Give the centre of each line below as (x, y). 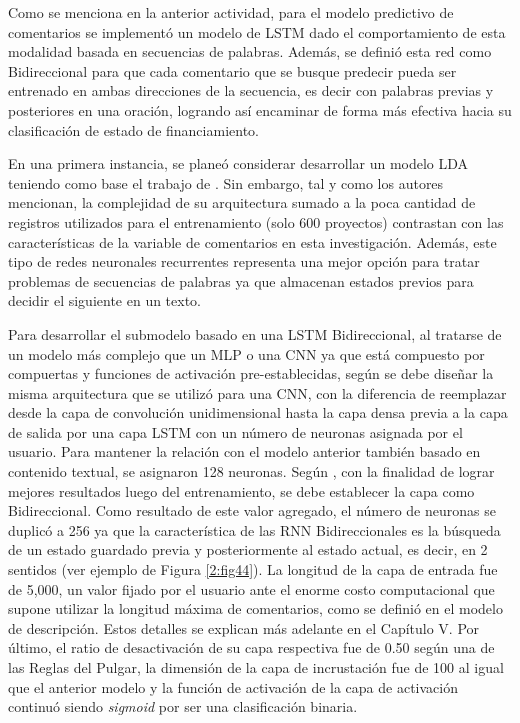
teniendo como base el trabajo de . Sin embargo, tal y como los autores (226, 182)
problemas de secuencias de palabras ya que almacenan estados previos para (241, 280)
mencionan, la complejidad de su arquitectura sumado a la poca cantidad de (242, 202)
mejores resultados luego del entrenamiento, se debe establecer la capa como (241, 490)
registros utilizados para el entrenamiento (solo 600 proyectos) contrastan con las (256, 221)
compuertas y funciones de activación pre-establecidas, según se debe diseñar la (251, 373)
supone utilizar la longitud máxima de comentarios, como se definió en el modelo (255, 608)
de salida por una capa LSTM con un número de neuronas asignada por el (235, 431)
